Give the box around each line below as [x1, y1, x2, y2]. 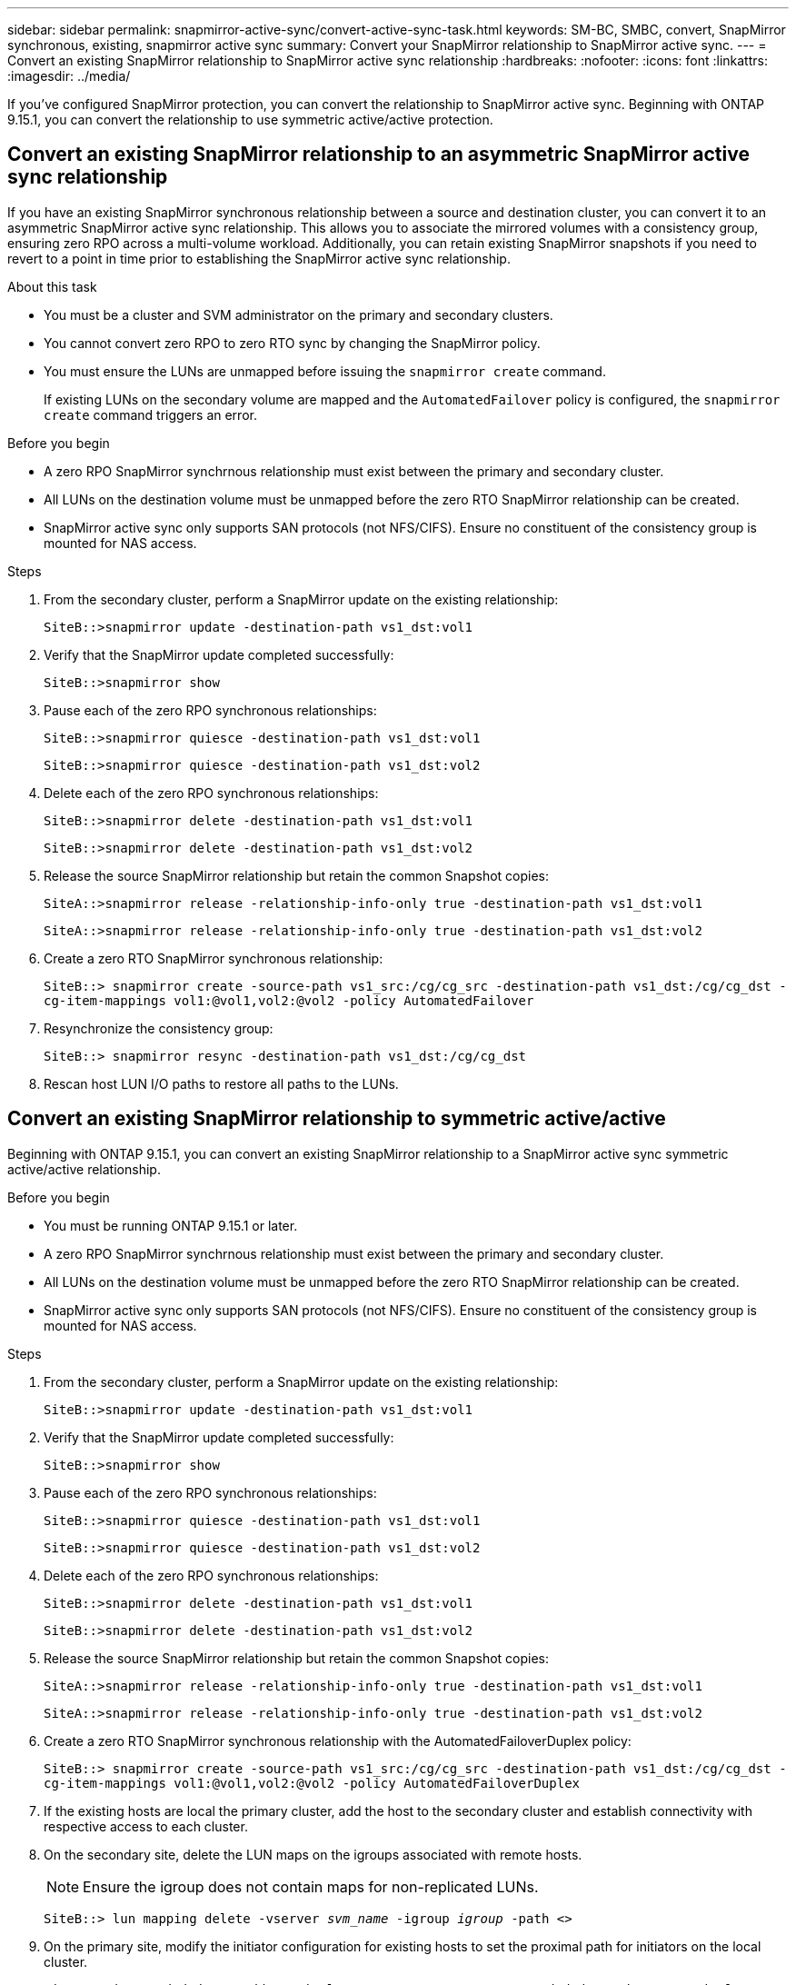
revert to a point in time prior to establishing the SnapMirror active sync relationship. [7, 250, 511, 266]
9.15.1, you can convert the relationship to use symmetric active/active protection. [7, 112, 493, 127]
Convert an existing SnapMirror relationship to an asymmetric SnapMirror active [7, 143, 750, 166]
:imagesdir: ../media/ [7, 68, 131, 84]
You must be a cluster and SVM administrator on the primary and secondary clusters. [44, 306, 553, 323]
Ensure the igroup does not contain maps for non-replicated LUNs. [83, 1877, 539, 1896]
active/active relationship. [7, 1161, 161, 1177]
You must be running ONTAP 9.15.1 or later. [44, 1217, 298, 1233]
